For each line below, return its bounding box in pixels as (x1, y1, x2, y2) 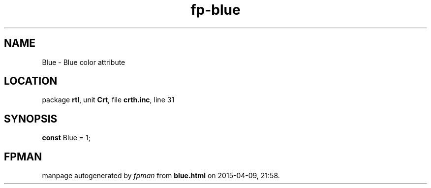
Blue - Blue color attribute (42, 58, 125, 66)
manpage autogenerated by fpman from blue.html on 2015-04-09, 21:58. (42, 171, 280, 180)
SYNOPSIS (4, 112, 58, 125)
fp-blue (190, 1, 241, 18)
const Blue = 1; (42, 133, 91, 142)
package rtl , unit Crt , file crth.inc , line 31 (42, 95, 175, 104)
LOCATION (4, 75, 58, 88)
